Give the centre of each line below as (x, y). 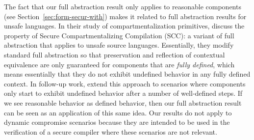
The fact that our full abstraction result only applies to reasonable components (123, 6)
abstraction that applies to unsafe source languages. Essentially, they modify (119, 45)
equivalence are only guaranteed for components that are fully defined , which (119, 64)
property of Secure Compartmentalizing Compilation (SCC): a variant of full (119, 35)
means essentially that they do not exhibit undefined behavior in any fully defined (127, 74)
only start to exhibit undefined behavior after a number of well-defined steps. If (123, 93)
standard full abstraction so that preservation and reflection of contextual (114, 54)
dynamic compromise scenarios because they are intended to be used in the (117, 122)
